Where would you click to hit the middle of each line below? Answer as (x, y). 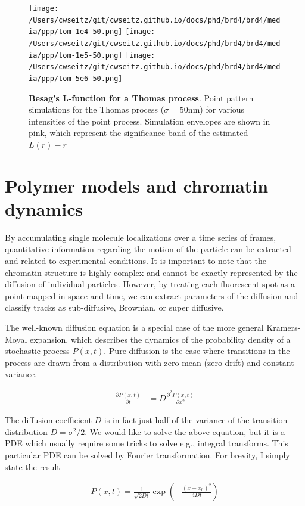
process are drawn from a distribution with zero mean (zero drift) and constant (150, 362)
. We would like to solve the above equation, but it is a (185, 431)
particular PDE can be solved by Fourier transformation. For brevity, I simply (147, 455)
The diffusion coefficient (48, 420)
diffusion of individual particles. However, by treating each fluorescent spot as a (150, 284)
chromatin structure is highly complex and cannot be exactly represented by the (151, 272)
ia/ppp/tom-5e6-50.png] (76, 78)
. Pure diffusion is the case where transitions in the (197, 351)
